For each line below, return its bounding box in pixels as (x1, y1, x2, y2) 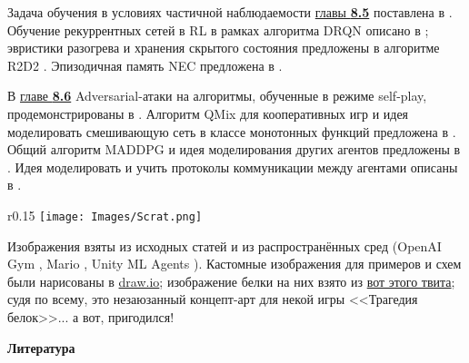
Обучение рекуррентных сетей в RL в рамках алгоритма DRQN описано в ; (7, 20, 429, 39)
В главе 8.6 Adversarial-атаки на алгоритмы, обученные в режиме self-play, (7, 86, 427, 105)
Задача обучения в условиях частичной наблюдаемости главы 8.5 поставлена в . (7, 3, 453, 21)
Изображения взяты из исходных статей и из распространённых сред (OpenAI (7, 236, 442, 255)
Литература (7, 338, 75, 357)
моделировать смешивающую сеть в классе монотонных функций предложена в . (7, 122, 456, 141)
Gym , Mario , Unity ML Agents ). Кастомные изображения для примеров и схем (7, 254, 462, 273)
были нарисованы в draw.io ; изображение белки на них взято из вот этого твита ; (7, 271, 455, 290)
